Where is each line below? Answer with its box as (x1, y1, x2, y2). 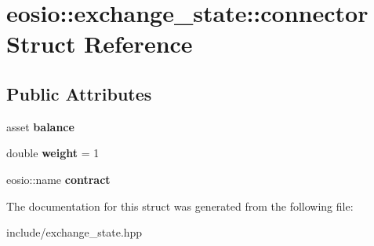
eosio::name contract (6, 171, 111, 187)
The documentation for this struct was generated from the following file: (6, 197, 354, 214)
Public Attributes (6, 81, 152, 105)
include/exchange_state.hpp (6, 224, 143, 240)
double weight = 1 (6, 145, 100, 161)
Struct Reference (6, 28, 193, 60)
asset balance (6, 118, 74, 134)
